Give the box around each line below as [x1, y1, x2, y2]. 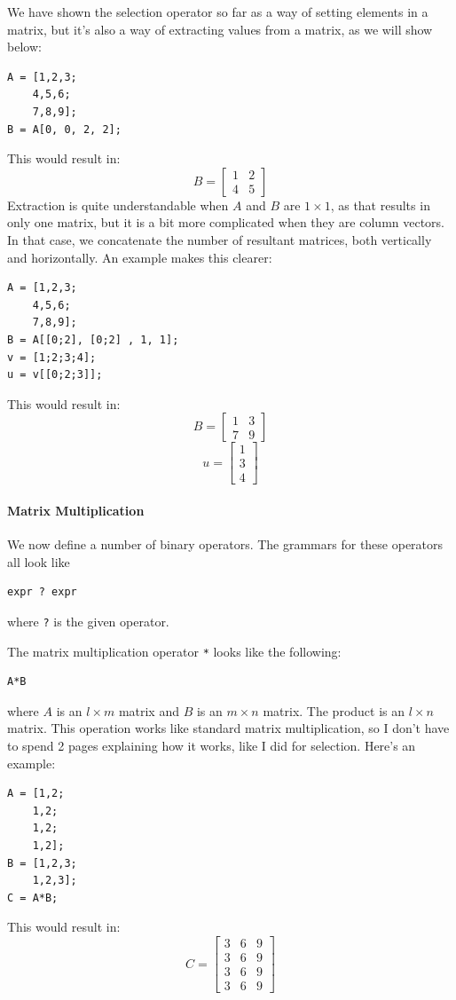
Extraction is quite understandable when [7, 195, 229, 214]
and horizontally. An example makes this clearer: [7, 248, 272, 266]
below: [7, 37, 42, 56]
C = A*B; [7, 891, 59, 904]
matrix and [118, 701, 179, 720]
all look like [7, 552, 70, 571]
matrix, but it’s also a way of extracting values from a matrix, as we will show [7, 20, 433, 38]
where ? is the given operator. [7, 611, 169, 630]
